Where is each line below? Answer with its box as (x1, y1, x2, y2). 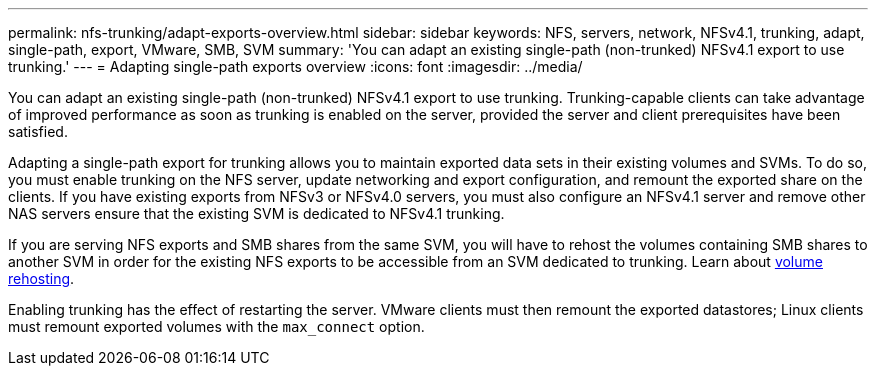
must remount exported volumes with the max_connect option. (8, 318, 425, 335)
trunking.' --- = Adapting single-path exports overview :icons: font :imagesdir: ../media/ (8, 58, 583, 75)
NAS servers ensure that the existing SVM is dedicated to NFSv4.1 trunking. (8, 205, 505, 222)
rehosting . (8, 270, 75, 287)
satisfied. (8, 123, 68, 140)
